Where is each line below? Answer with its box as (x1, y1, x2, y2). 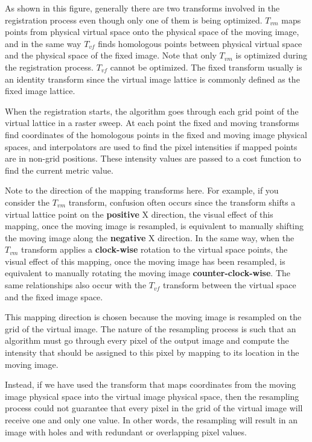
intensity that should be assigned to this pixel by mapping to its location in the (5, 346, 299, 359)
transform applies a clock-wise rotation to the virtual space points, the (21, 243, 288, 256)
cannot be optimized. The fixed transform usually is (110, 60, 302, 73)
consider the (5, 195, 50, 208)
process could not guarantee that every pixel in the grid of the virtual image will (5, 402, 303, 414)
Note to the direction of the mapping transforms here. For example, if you (5, 184, 279, 197)
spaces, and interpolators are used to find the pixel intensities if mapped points (5, 140, 298, 153)
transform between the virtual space (162, 279, 296, 291)
